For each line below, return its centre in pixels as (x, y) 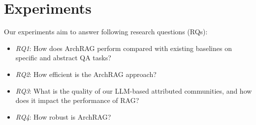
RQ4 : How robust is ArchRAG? (63, 116)
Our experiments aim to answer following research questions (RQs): (106, 32)
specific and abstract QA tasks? (63, 58)
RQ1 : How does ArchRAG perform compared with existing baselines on (124, 48)
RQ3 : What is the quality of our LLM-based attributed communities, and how (134, 90)
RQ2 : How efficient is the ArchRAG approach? (86, 74)
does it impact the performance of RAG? (77, 100)
